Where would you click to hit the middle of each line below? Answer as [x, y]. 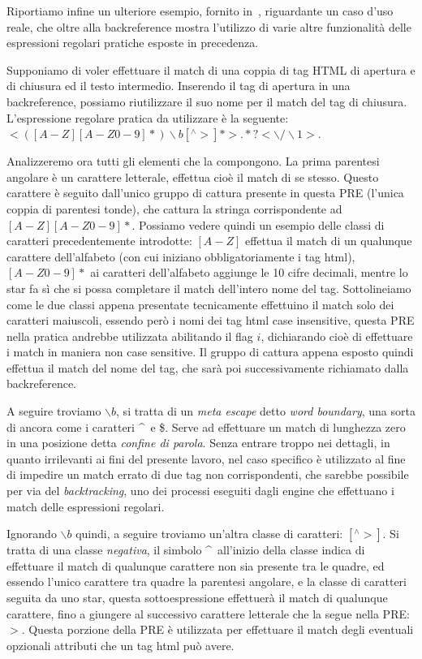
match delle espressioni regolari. [86, 506]
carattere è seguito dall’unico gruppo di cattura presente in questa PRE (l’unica [205, 193]
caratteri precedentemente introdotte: [99, 241]
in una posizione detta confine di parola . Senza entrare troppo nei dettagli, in [198, 443]
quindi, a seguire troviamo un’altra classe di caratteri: [209, 534]
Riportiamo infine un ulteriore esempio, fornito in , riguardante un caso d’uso [200, 11]
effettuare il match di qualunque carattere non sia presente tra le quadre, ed [196, 565]
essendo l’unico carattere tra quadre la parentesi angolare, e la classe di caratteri [207, 581]
